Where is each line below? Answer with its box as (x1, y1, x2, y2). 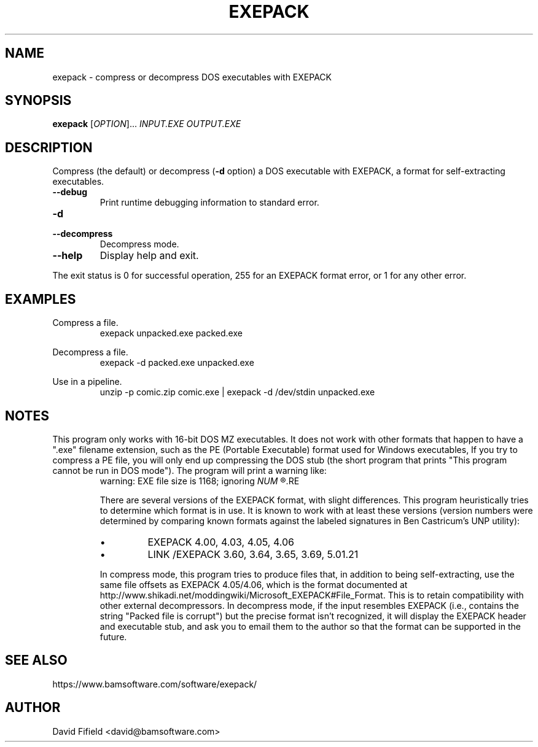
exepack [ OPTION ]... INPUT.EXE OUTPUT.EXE (52, 118, 241, 130)
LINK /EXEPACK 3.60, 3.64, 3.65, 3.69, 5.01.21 (147, 548, 359, 560)
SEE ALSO (5, 652, 68, 668)
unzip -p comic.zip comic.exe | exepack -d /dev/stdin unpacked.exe (99, 387, 375, 398)
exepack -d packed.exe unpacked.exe (99, 357, 254, 368)
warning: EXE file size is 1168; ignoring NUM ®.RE (99, 475, 300, 486)
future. (99, 631, 127, 642)
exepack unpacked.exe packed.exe (99, 328, 243, 339)
